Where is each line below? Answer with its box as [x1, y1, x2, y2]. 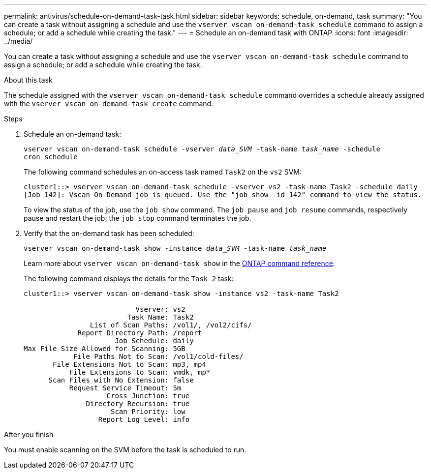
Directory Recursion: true [86, 400, 190, 408]
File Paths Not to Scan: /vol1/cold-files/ [73, 353, 244, 360]
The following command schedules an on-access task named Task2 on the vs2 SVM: [24, 168, 302, 176]
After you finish [4, 430, 54, 439]
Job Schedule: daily [115, 337, 194, 345]
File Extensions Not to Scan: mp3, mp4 [53, 360, 206, 368]
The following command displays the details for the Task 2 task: [24, 274, 234, 283]
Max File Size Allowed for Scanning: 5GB [24, 345, 185, 353]
